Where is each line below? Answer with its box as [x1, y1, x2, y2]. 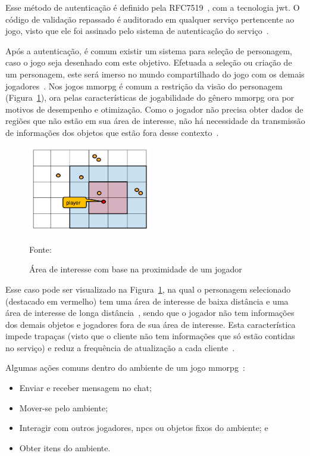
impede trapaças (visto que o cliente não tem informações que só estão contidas [5, 330, 295, 342]
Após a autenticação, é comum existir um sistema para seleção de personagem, [5, 44, 292, 57]
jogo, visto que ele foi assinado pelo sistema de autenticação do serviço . [5, 24, 269, 37]
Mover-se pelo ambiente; [19, 401, 108, 414]
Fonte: [29, 243, 52, 255]
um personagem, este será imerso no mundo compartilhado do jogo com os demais [5, 67, 305, 80]
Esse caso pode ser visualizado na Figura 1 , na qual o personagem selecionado [5, 283, 291, 295]
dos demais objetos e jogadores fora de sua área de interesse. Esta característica [5, 318, 296, 330]
